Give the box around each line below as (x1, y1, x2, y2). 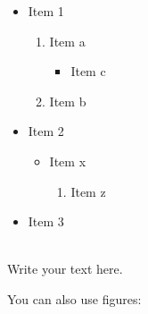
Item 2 (28, 122, 64, 140)
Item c (70, 62, 106, 81)
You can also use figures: (7, 289, 142, 308)
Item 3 (28, 212, 64, 231)
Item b (49, 91, 86, 110)
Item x (49, 151, 86, 170)
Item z (70, 182, 106, 200)
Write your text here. (7, 259, 123, 278)
